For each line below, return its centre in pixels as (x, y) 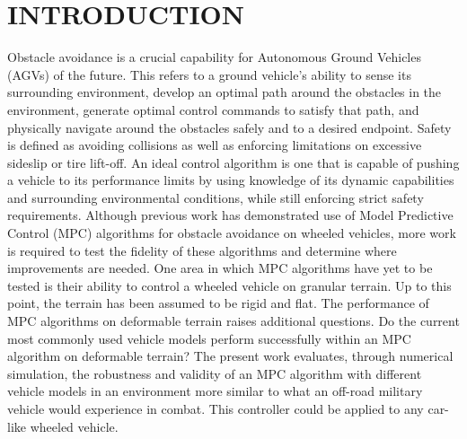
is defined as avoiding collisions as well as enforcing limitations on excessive (215, 145)
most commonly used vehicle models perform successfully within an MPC (209, 338)
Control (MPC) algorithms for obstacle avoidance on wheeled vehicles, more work (232, 233)
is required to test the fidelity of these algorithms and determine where (202, 250)
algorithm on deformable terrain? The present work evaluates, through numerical (230, 356)
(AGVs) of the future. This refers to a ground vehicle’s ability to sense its (209, 74)
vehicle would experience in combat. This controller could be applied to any (216, 408)
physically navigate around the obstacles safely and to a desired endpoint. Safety (229, 127)
